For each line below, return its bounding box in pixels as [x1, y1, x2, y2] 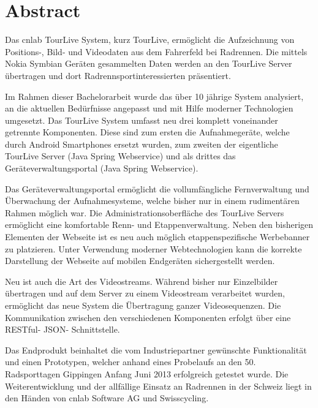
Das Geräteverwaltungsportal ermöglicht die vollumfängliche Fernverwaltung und [5, 182, 309, 195]
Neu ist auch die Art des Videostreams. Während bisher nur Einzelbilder [5, 274, 278, 287]
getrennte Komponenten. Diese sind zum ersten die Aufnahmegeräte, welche [5, 126, 290, 138]
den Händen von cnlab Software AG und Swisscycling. [5, 391, 209, 404]
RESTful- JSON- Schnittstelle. [5, 323, 120, 336]
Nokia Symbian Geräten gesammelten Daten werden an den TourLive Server [5, 57, 292, 70]
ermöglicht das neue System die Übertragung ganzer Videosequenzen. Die [5, 299, 281, 311]
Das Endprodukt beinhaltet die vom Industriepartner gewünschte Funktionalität [5, 343, 307, 356]
